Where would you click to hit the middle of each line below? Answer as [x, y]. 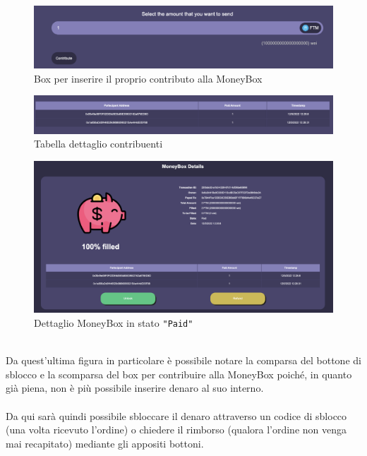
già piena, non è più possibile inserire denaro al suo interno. [135, 388]
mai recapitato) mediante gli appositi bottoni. [105, 443]
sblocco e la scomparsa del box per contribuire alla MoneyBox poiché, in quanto [179, 374]
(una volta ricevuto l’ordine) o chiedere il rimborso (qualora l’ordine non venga [176, 430]
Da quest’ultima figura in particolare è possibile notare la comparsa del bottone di [183, 360]
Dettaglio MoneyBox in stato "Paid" [114, 322]
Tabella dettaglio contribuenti [98, 144]
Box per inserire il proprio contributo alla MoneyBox [148, 78]
